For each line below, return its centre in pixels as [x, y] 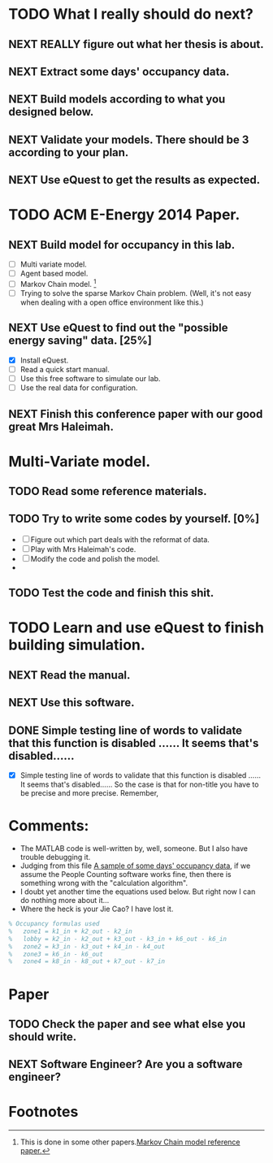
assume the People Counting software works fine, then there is [126, 874]
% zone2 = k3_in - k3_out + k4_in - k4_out [87, 946]
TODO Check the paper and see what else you [127, 1024]
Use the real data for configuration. [79, 388]
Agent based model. [54, 274]
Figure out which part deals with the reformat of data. [120, 539]
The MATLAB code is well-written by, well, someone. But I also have [134, 848]
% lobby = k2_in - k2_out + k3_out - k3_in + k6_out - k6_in [118, 939]
